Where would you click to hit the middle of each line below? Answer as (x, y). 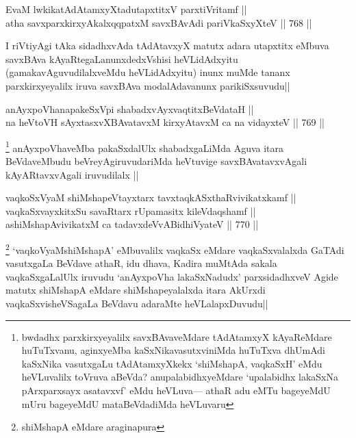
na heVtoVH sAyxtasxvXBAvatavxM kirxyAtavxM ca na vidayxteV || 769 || (165, 122)
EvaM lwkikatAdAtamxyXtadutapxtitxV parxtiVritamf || (126, 9)
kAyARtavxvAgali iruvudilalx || (72, 174)
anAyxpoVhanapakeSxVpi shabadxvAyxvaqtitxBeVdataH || (130, 108)
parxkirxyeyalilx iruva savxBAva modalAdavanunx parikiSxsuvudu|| (148, 85)
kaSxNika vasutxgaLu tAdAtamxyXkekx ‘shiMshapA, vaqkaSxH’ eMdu (172, 363)
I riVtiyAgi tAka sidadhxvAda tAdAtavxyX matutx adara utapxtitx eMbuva (167, 46)
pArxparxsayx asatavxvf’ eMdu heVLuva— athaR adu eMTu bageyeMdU (176, 390)
